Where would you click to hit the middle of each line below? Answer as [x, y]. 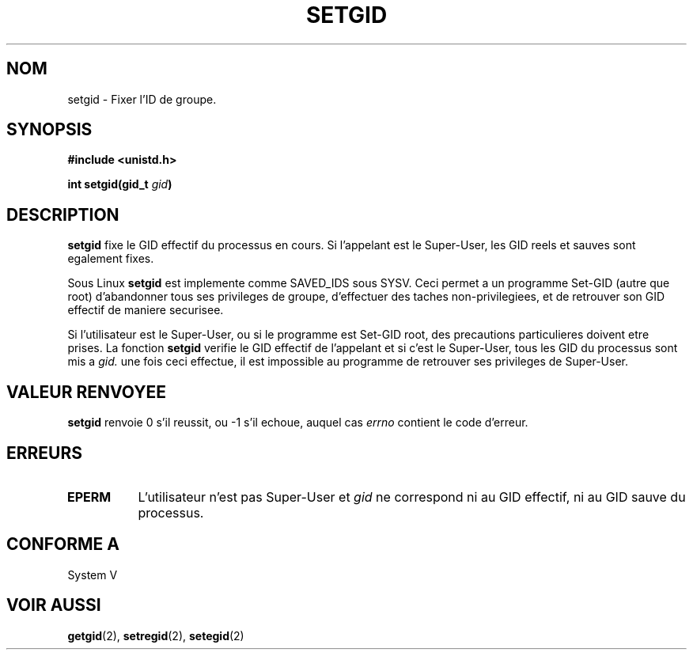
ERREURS [45, 453]
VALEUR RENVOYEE [86, 392]
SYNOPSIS [49, 130]
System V [93, 574]
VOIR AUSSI [54, 605]
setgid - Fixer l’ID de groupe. [142, 99]
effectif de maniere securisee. [146, 310]
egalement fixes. [111, 259]
